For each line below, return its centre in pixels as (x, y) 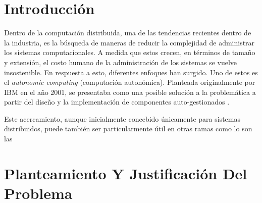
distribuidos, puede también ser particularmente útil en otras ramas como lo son (128, 129)
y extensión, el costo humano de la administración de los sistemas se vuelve (121, 62)
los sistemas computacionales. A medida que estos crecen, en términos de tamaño (130, 52)
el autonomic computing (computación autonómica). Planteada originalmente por (130, 82)
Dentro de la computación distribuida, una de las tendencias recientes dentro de (128, 33)
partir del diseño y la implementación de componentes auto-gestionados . (117, 102)
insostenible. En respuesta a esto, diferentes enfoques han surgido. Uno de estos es (131, 72)
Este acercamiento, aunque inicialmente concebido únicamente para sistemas (122, 118)
